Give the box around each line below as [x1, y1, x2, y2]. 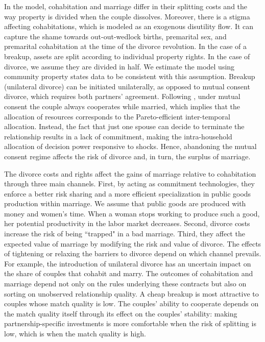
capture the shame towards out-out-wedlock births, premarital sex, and [4, 31, 227, 41]
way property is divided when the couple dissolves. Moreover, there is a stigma [4, 11, 250, 21]
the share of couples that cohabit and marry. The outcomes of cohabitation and [4, 268, 253, 279]
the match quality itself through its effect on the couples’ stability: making [4, 308, 237, 319]
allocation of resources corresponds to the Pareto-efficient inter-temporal [4, 111, 230, 121]
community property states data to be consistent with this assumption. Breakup [4, 71, 255, 82]
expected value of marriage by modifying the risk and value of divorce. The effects [4, 238, 261, 249]
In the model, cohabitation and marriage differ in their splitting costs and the [4, 1, 248, 11]
